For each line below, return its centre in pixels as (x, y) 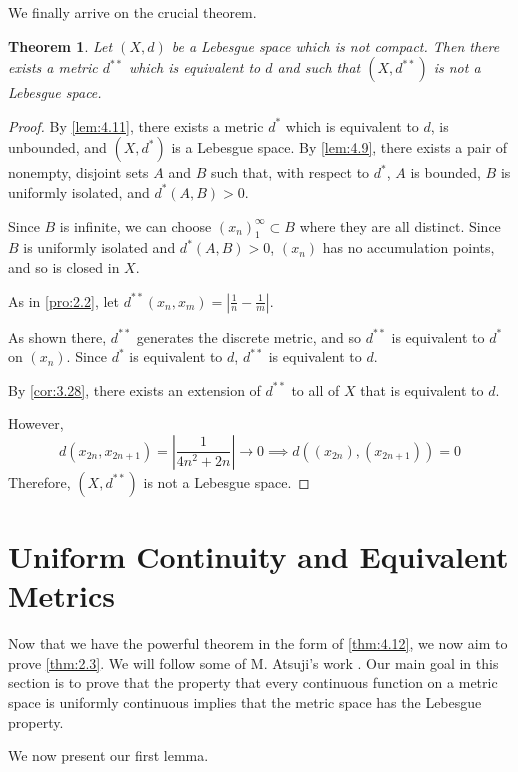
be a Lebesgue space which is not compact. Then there (335, 45)
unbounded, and (57, 147)
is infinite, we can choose (135, 225)
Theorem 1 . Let (60, 45)
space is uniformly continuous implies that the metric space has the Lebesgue (245, 702)
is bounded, (445, 172)
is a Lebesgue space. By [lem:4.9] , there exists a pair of (339, 147)
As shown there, (57, 336)
